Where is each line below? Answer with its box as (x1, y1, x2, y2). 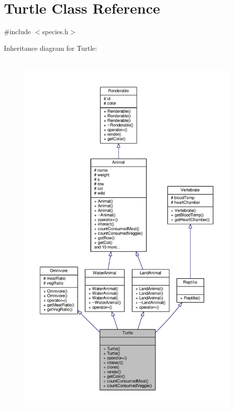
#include (4, 26, 31, 37)
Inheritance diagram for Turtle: (4, 42, 97, 53)
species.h (42, 26, 68, 37)
